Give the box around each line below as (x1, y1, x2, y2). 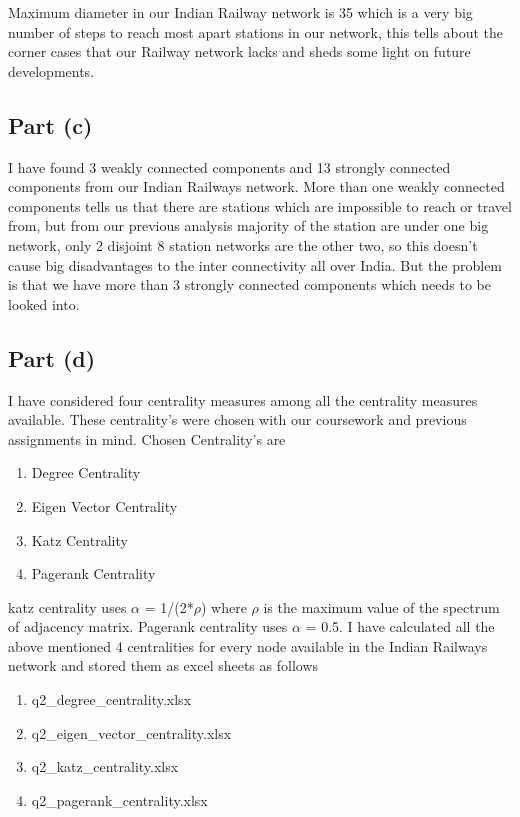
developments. (8, 60, 95, 81)
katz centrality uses (8, 596, 127, 617)
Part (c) (8, 109, 93, 140)
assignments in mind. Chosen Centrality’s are (8, 428, 286, 449)
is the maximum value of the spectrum (263, 596, 500, 617)
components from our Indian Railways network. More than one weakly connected (8, 176, 505, 197)
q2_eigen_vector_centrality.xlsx (31, 722, 232, 743)
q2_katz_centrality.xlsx (31, 756, 179, 777)
